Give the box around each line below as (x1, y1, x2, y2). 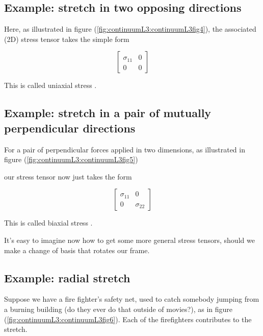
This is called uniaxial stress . (4, 80, 97, 91)
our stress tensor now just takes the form (4, 171, 132, 182)
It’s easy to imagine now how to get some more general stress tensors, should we (4, 234, 255, 245)
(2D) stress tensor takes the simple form (4, 33, 129, 44)
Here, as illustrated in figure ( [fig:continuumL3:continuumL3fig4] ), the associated (4, 24, 256, 34)
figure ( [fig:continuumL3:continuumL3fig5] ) (4, 154, 138, 165)
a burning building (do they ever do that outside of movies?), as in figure (4, 303, 232, 314)
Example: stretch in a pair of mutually (4, 105, 212, 121)
